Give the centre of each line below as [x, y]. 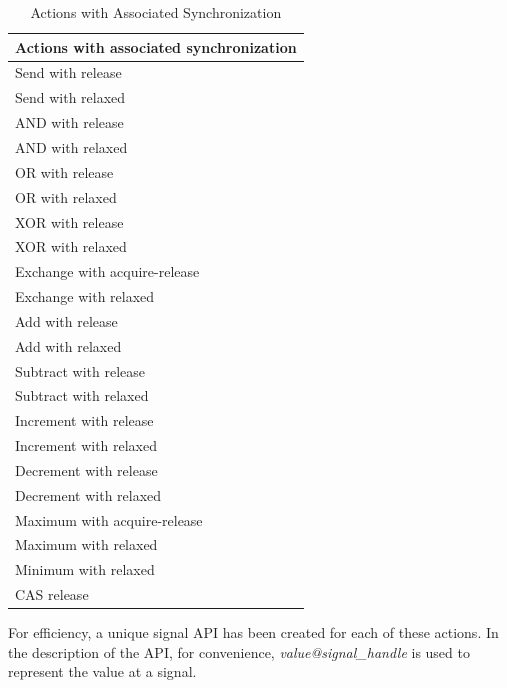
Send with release [68, 72]
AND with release [69, 122]
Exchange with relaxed [85, 296]
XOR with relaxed [71, 246]
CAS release [52, 594]
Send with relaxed [70, 97]
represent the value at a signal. [102, 671]
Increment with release [84, 420]
